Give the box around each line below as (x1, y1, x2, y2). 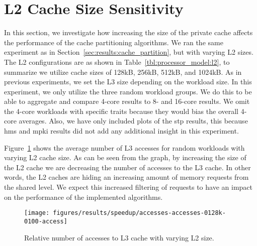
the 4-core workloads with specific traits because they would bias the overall (4, 105, 239, 116)
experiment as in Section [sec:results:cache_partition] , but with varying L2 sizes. (4, 47, 253, 57)
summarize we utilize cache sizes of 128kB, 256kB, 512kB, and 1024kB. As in (4, 66, 242, 77)
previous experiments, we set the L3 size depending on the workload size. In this (4, 76, 252, 87)
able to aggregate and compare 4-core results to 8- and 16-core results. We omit (4, 96, 250, 106)
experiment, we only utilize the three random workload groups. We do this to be (4, 86, 252, 96)
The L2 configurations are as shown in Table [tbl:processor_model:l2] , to (4, 56, 230, 67)
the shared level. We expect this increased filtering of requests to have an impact (4, 182, 253, 192)
